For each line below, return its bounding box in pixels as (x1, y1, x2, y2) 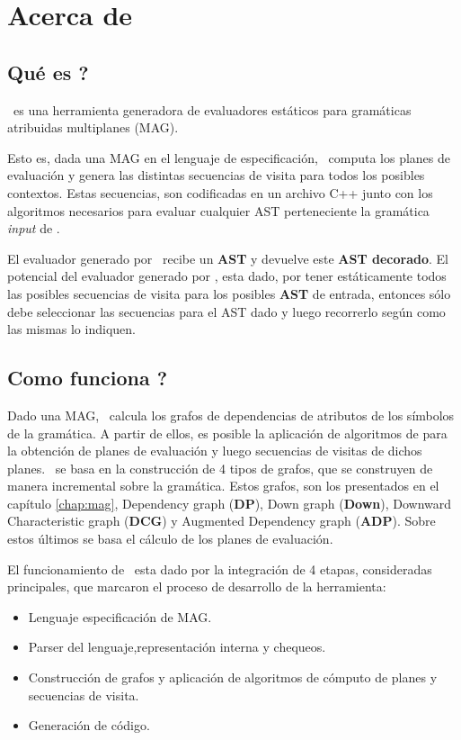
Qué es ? (7, 58, 89, 86)
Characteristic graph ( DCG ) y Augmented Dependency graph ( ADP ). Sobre (7, 511, 436, 530)
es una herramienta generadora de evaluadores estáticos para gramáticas (13, 100, 412, 119)
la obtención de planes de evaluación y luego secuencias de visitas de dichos (7, 441, 422, 460)
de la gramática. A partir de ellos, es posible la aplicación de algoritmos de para (7, 423, 448, 442)
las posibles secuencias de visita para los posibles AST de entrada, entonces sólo (7, 284, 451, 302)
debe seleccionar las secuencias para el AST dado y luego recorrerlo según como (7, 302, 446, 320)
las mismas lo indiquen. (7, 320, 136, 338)
